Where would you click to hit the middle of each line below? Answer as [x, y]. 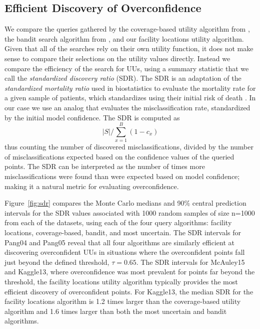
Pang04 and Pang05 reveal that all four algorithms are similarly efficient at [120, 242]
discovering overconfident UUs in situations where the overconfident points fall [125, 252]
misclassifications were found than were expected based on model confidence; [122, 176]
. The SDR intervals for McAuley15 [190, 262]
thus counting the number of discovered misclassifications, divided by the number [129, 147]
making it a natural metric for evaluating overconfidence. [92, 186]
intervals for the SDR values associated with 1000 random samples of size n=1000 [130, 212]
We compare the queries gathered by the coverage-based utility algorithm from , [127, 29]
